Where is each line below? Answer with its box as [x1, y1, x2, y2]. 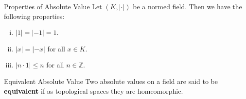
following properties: [4, 11, 65, 21]
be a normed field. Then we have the [133, 1, 242, 11]
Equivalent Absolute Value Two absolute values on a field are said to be [4, 76, 218, 86]
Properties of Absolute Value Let [4, 1, 102, 11]
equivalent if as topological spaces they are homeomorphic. [4, 85, 183, 96]
